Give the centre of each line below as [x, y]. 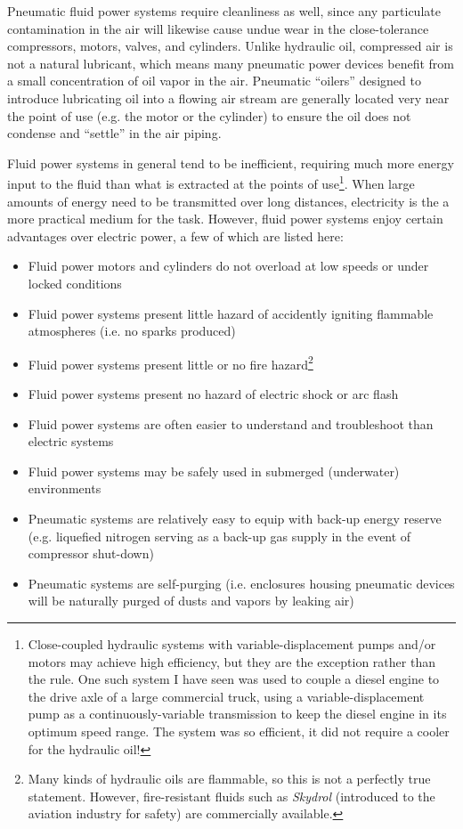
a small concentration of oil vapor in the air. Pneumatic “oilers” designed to [214, 81]
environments [65, 488]
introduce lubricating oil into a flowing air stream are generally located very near [228, 98]
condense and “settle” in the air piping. [114, 133]
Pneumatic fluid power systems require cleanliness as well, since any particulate [224, 11]
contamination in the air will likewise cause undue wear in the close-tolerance [218, 28]
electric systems [71, 441]
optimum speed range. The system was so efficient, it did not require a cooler [239, 731]
